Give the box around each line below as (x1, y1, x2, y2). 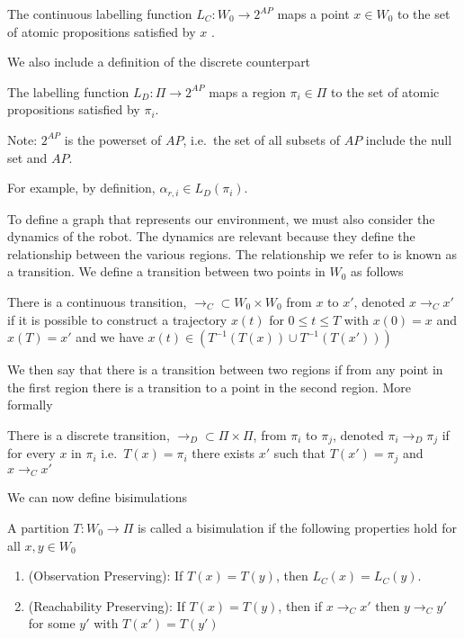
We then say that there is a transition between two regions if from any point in (7, 360, 443, 379)
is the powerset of (64, 130, 162, 148)
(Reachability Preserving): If (28, 596, 185, 615)
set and (7, 148, 48, 166)
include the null (365, 130, 452, 148)
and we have (76, 328, 144, 346)
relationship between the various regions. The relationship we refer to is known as (7, 244, 458, 263)
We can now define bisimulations (7, 488, 188, 507)
